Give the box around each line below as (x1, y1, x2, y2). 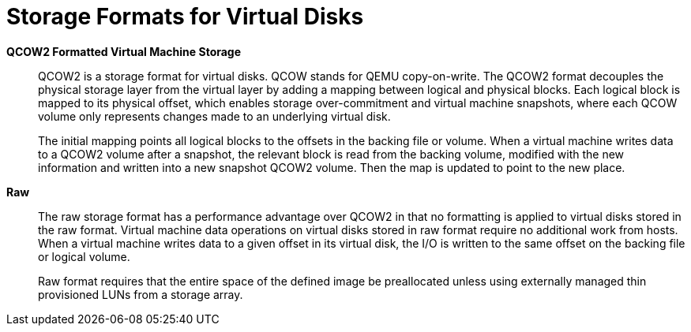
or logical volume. (38, 249, 130, 263)
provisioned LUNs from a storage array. (38, 287, 243, 301)
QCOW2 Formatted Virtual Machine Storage (6, 44, 242, 58)
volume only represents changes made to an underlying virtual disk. (38, 109, 391, 123)
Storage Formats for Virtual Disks (6, 3, 364, 30)
